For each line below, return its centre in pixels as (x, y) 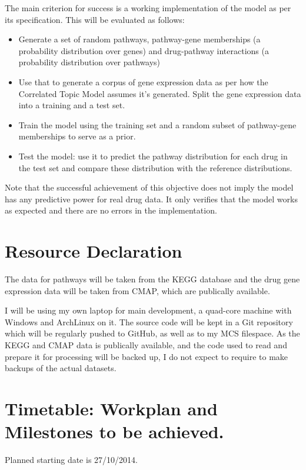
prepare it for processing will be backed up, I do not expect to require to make (147, 356)
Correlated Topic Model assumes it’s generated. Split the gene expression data (160, 93)
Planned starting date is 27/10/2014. (71, 460)
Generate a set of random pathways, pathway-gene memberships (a (139, 39)
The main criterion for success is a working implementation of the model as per (148, 8)
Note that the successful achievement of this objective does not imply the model (149, 187)
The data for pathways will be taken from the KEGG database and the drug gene (152, 279)
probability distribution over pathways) (89, 62)
